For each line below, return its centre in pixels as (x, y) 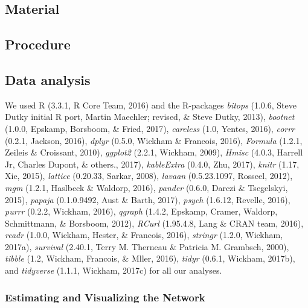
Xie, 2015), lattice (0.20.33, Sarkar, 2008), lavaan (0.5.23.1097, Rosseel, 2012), (149, 176)
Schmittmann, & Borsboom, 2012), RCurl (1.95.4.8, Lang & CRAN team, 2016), (154, 223)
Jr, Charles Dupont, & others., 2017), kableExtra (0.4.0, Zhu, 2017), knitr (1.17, (152, 164)
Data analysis (48, 79)
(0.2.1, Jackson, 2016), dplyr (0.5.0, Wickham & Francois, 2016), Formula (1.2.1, (154, 140)
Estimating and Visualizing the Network (105, 297)
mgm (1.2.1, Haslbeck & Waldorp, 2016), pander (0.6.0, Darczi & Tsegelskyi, (146, 187)
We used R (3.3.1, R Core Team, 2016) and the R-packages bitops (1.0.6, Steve (151, 105)
